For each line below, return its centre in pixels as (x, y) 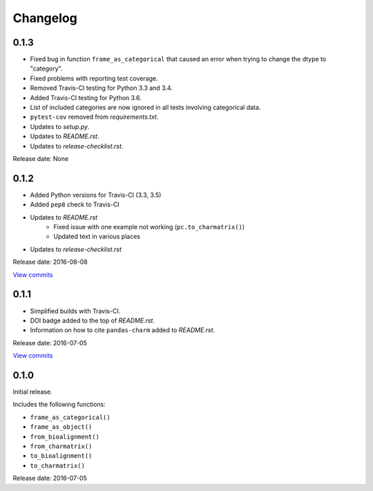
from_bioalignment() (65, 436)
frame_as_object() (61, 427)
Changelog (45, 18)
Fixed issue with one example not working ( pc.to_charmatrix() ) (149, 227)
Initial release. (32, 392)
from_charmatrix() (61, 446)
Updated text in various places (97, 237)
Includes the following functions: (59, 405)
